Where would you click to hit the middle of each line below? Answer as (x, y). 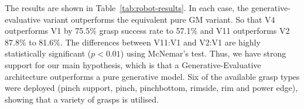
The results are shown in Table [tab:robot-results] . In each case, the (127, 8)
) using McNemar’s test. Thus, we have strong (203, 53)
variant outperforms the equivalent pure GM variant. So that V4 (159, 19)
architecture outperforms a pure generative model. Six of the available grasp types (152, 76)
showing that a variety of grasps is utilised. (82, 99)
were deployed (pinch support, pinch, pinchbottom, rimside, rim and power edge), (151, 88)
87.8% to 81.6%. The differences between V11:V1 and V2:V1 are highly (133, 42)
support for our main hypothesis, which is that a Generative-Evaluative (133, 64)
